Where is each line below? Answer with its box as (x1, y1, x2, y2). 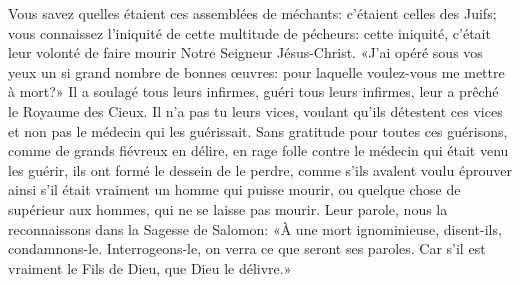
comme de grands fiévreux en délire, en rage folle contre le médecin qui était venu (8, 140, 509, 161)
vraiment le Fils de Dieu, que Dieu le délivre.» (8, 257, 292, 278)
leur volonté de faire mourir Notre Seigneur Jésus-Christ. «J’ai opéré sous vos (8, 42, 483, 63)
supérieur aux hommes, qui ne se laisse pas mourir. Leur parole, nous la (8, 198, 448, 219)
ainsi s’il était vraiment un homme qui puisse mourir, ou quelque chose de (8, 179, 461, 200)
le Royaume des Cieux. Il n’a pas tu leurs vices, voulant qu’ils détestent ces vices (8, 100, 503, 121)
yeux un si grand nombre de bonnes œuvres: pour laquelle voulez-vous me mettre (8, 61, 505, 82)
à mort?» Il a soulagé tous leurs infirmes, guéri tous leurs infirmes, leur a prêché (8, 81, 499, 102)
